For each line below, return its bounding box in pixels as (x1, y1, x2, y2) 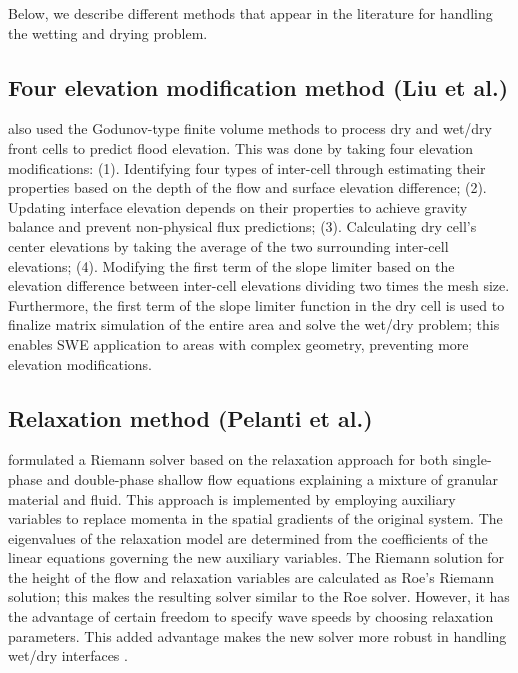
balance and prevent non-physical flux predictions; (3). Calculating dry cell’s (8, 216, 477, 237)
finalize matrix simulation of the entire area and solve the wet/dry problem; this (8, 314, 500, 335)
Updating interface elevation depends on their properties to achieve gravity (8, 196, 468, 217)
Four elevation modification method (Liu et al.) (8, 71, 509, 102)
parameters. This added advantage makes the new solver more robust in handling (8, 625, 507, 646)
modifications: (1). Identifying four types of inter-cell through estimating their (8, 157, 486, 178)
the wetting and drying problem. (8, 22, 208, 43)
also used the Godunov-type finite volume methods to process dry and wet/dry (8, 118, 492, 139)
